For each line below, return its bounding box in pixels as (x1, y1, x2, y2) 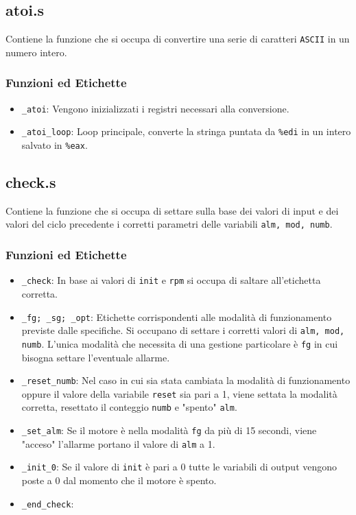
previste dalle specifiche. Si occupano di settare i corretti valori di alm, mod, (21, 323, 345, 337)
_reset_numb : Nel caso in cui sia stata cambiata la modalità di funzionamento (21, 373, 351, 387)
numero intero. (5, 45, 67, 59)
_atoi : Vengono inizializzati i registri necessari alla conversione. (21, 101, 289, 115)
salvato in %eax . (21, 137, 88, 152)
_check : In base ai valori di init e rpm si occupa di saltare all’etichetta (21, 273, 321, 287)
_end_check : (21, 496, 74, 510)
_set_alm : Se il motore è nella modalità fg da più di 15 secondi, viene (21, 423, 317, 438)
